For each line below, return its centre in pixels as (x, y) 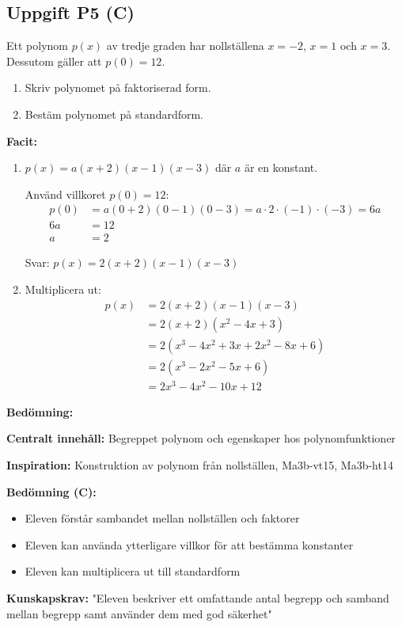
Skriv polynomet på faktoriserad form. (118, 87)
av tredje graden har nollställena (185, 46)
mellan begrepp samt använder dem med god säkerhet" (139, 613)
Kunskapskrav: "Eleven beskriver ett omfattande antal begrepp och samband (198, 598)
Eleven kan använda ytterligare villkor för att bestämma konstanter (189, 544)
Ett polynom (37, 46)
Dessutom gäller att (54, 61)
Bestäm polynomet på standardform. (114, 114)
